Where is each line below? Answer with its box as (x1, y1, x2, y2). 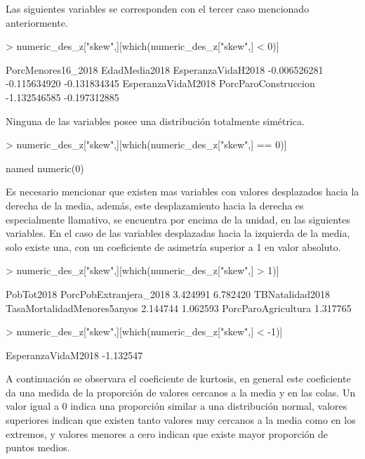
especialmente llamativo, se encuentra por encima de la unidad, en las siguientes (6, 212, 350, 226)
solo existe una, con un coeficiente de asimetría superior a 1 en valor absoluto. (6, 239, 341, 254)
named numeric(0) (6, 160, 84, 175)
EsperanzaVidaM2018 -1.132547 (6, 347, 143, 362)
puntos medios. (6, 440, 70, 455)
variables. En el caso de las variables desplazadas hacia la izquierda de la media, (6, 226, 350, 240)
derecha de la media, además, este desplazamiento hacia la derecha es (6, 198, 304, 212)
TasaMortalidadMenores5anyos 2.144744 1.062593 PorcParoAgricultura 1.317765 (6, 300, 352, 315)
